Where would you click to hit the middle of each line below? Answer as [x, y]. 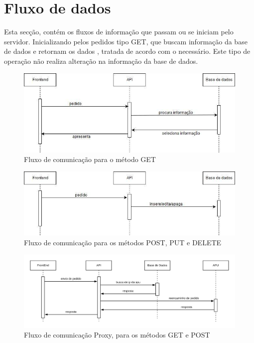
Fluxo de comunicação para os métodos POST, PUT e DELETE [123, 242]
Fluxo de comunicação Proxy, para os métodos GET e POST [117, 335]
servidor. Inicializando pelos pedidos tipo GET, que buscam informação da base [126, 41]
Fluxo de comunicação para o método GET [90, 159]
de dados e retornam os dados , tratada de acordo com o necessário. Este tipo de [127, 51]
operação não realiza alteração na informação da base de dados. [101, 61]
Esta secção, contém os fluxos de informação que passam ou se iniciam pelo [119, 32]
